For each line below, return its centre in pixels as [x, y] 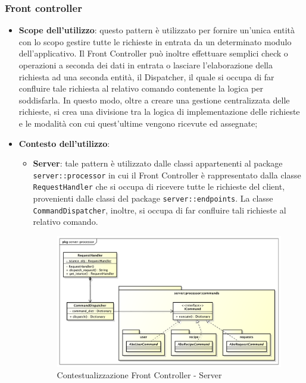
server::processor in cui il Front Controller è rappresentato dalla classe [167, 175]
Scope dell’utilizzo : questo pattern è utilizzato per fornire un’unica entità [157, 30]
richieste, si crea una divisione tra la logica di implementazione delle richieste [159, 112]
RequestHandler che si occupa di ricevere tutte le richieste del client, [159, 186]
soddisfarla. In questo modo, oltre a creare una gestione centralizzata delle [154, 100]
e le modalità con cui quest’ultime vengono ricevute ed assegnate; [138, 123]
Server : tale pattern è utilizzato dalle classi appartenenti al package [158, 163]
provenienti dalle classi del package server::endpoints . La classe [153, 198]
